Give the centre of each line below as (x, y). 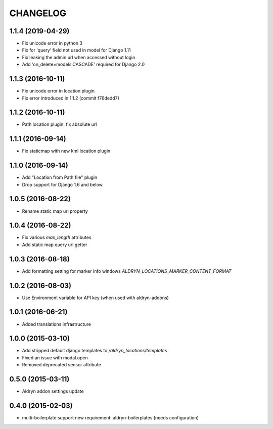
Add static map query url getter (55, 245)
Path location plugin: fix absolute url (59, 124)
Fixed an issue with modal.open (55, 357)
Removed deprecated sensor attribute (61, 365)
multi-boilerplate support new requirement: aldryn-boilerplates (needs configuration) (110, 418)
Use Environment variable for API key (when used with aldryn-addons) (95, 298)
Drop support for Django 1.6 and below (62, 184)
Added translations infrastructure (56, 324)
